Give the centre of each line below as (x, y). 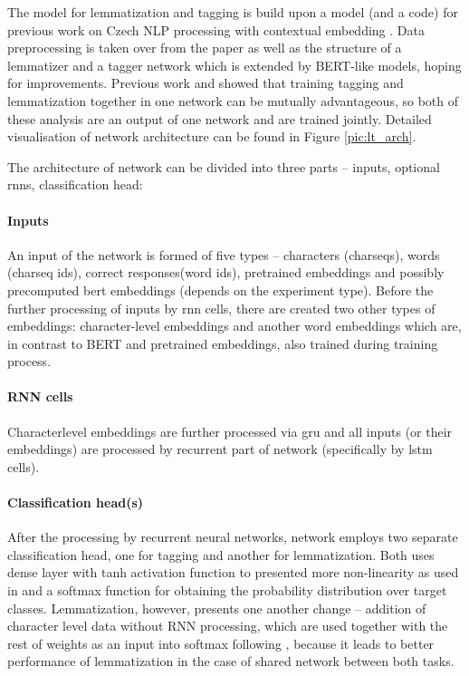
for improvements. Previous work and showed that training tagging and (206, 83)
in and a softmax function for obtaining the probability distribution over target (227, 590)
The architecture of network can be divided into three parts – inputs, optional (224, 166)
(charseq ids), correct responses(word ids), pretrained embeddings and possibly (226, 272)
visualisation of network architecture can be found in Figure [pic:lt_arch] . (212, 136)
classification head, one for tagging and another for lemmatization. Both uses (221, 554)
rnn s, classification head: (75, 184)
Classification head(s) (76, 502)
